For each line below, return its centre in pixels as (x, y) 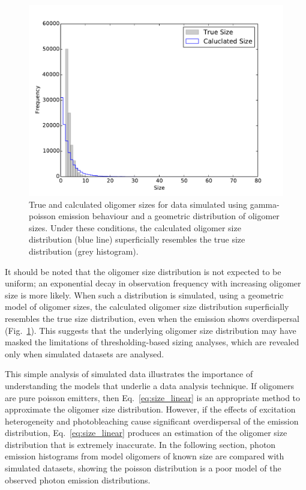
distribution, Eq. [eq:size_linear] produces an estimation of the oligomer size (146, 433)
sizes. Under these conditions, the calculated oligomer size (135, 227)
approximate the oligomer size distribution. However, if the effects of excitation (150, 409)
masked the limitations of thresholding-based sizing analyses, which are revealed (152, 342)
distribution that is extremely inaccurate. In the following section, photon (140, 444)
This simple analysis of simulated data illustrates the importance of (129, 374)
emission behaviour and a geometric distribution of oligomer (169, 216)
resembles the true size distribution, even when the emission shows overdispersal (152, 318)
